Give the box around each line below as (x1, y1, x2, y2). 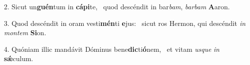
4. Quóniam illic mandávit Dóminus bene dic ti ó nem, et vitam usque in (4, 43, 219, 54)
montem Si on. (4, 27, 46, 38)
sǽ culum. (4, 53, 33, 64)
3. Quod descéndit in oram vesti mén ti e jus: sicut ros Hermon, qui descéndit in (4, 18, 246, 28)
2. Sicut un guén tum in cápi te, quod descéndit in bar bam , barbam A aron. (4, 1, 230, 11)
